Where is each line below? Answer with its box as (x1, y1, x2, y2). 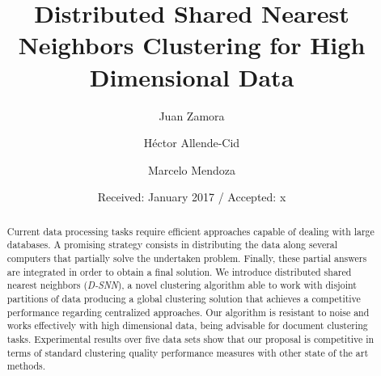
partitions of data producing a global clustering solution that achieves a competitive (6, 291, 361, 305)
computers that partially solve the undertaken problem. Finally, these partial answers (6, 251, 367, 264)
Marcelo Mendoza (147, 161, 236, 178)
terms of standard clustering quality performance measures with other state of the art (6, 345, 369, 359)
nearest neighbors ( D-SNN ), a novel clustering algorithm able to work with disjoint (6, 278, 357, 292)
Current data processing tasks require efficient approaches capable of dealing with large (6, 224, 375, 238)
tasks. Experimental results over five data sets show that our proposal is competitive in (6, 332, 375, 345)
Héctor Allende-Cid (143, 134, 240, 151)
